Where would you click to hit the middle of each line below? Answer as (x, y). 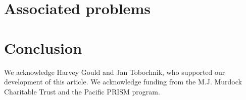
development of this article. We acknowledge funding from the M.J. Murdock (123, 82)
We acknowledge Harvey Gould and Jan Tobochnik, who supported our (115, 72)
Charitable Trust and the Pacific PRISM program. (82, 91)
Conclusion (43, 47)
